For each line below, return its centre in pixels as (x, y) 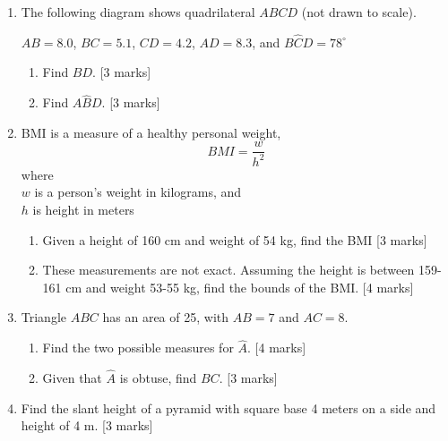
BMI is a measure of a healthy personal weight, (151, 132)
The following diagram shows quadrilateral (138, 12)
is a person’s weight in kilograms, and (138, 192)
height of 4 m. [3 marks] (87, 425)
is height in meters (83, 209)
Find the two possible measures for (138, 348)
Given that (72, 377)
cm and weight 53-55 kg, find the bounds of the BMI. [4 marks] (240, 287)
